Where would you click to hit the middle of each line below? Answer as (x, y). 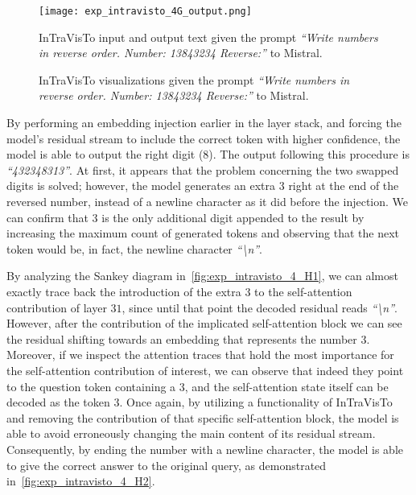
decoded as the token (58, 402)
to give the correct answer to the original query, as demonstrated (167, 465)
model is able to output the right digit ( (105, 154)
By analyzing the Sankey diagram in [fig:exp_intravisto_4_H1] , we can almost (202, 276)
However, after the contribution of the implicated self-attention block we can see (204, 323)
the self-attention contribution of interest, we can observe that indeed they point (205, 370)
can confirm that (47, 217)
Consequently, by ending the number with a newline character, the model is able (205, 449)
